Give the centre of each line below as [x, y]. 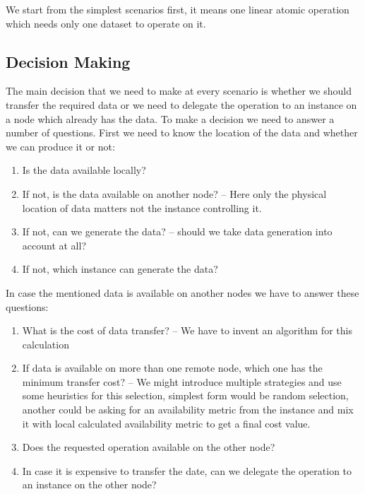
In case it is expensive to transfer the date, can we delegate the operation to [187, 470]
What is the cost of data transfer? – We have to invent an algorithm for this [187, 330]
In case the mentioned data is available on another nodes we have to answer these [182, 292]
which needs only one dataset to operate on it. [106, 23]
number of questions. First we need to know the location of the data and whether [182, 133]
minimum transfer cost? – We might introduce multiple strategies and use [182, 381]
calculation [46, 344]
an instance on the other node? [89, 484]
